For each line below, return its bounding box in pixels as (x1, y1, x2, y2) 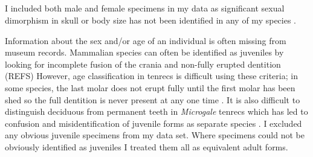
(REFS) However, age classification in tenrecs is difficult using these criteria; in (5, 69, 298, 82)
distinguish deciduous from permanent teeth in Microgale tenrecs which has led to (5, 105, 308, 118)
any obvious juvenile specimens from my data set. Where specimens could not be (5, 129, 305, 141)
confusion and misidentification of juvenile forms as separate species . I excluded (5, 117, 302, 129)
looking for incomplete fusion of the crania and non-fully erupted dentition (5, 57, 281, 70)
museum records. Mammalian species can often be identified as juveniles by (5, 46, 284, 59)
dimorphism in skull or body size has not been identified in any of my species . (5, 13, 297, 26)
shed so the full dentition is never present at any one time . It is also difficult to (5, 93, 300, 106)
